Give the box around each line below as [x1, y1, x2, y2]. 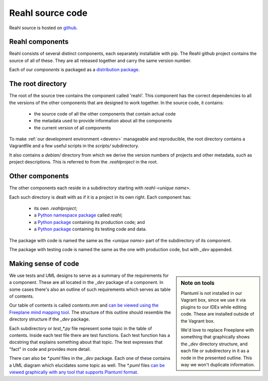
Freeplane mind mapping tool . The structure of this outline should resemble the [9, 309, 171, 315]
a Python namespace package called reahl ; [34, 212, 123, 218]
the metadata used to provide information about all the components [34, 118, 172, 124]
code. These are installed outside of [181, 311, 255, 317]
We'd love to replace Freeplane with [181, 327, 254, 333]
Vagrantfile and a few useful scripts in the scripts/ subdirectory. [9, 143, 139, 149]
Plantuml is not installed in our [181, 290, 243, 296]
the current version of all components [34, 124, 111, 131]
